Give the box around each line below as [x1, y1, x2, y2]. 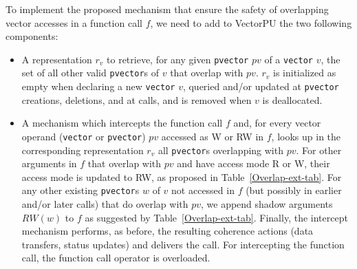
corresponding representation [21, 142, 144, 157]
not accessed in [171, 183, 235, 197]
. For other [296, 142, 342, 157]
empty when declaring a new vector [21, 79, 175, 94]
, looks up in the [271, 129, 341, 143]
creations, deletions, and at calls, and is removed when [21, 92, 252, 107]
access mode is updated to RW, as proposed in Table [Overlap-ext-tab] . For [21, 169, 342, 184]
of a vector [264, 52, 313, 66]
